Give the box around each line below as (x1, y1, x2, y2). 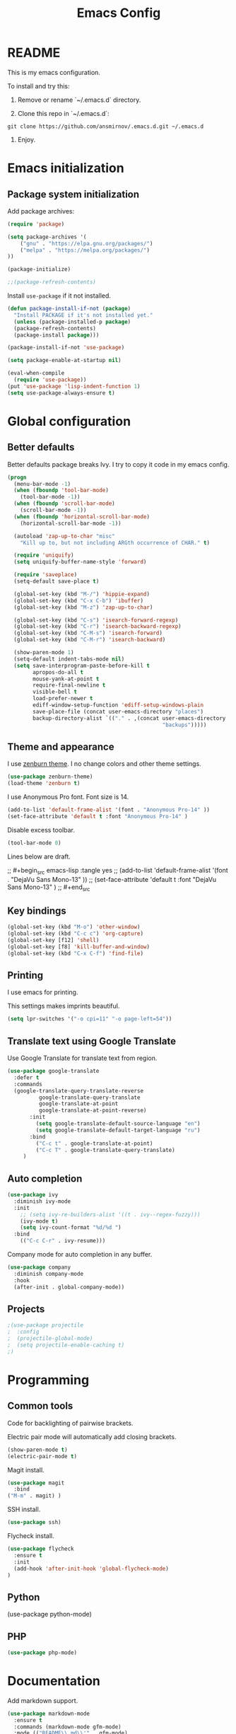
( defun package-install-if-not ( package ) (7, 306, 131, 313)
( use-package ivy (7, 1192, 59, 1199)
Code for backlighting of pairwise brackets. (7, 1419, 134, 1427)
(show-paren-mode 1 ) (13, 649, 74, 656)
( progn (7, 474, 27, 481)
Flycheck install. (7, 1532, 54, 1540)
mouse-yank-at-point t (33, 675, 100, 682)
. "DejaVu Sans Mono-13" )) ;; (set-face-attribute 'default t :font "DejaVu (7, 875, 217, 883)
